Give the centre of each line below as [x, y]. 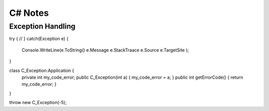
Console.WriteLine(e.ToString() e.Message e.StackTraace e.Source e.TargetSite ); [105, 50]
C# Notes [29, 13]
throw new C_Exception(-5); [38, 103]
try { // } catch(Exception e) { [39, 39]
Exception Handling [42, 26]
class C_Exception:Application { [42, 70]
